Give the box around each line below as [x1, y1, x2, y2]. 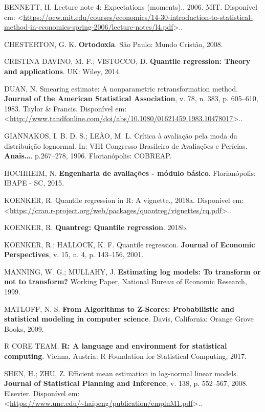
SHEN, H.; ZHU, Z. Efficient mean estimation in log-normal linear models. [4, 368, 238, 378]
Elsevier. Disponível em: [4, 387, 80, 398]
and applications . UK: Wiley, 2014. [4, 65, 121, 76]
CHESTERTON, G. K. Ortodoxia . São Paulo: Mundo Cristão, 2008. [4, 38, 223, 49]
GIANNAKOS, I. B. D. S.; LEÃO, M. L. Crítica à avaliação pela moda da [4, 130, 237, 141]
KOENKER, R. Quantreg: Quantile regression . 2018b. [4, 222, 188, 233]
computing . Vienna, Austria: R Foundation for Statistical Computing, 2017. [4, 351, 247, 361]
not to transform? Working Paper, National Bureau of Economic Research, [4, 276, 247, 287]
